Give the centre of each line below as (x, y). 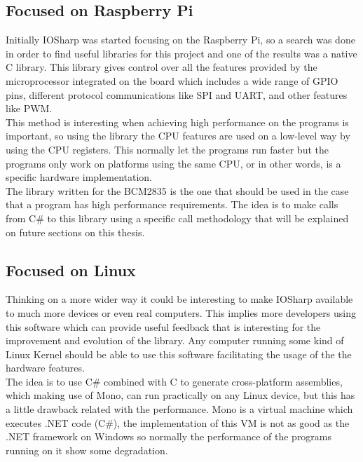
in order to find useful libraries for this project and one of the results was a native (181, 53)
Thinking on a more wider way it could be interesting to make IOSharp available (179, 299)
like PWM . (29, 108)
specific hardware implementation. (79, 177)
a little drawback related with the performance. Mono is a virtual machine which (179, 409)
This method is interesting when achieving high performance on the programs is (177, 122)
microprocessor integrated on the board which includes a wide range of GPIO (172, 80)
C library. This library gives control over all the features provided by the (162, 67)
